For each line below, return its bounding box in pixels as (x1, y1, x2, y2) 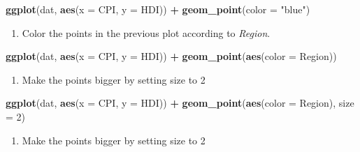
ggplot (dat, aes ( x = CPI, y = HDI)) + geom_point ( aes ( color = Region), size (6, 96, 354, 110)
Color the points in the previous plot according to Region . (22, 25, 271, 40)
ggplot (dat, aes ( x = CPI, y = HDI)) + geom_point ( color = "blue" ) (6, 2, 310, 16)
